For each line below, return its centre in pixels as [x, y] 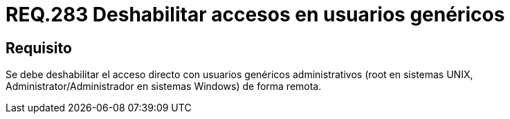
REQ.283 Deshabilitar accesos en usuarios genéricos [255, 15]
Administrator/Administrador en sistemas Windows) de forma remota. [164, 86]
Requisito [39, 48]
